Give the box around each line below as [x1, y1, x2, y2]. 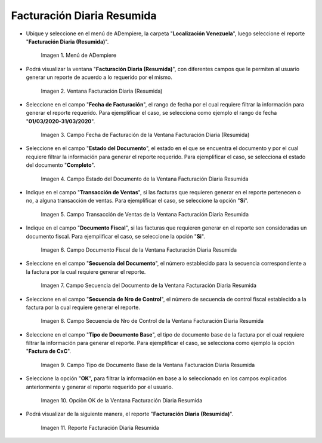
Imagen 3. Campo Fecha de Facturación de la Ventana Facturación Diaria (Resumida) [41, 132, 250, 139]
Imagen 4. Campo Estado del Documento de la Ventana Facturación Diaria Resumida [41, 175, 249, 182]
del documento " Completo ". [26, 161, 95, 169]
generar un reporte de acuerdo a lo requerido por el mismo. [26, 74, 172, 81]
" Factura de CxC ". [26, 347, 72, 355]
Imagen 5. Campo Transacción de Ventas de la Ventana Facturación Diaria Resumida [41, 210, 249, 218]
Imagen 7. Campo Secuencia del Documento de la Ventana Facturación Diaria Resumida [41, 282, 256, 289]
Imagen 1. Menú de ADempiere [41, 51, 116, 59]
